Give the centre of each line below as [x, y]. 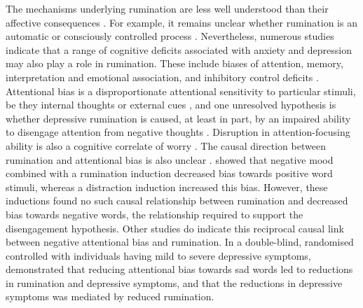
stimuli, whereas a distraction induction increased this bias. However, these [167, 187]
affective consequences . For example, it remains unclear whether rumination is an [181, 22]
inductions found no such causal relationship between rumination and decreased [177, 201]
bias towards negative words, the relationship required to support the [155, 214]
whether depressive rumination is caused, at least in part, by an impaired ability [178, 118]
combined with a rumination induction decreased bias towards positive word [169, 173]
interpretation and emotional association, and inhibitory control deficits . [162, 77]
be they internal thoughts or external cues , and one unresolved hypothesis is [171, 105]
